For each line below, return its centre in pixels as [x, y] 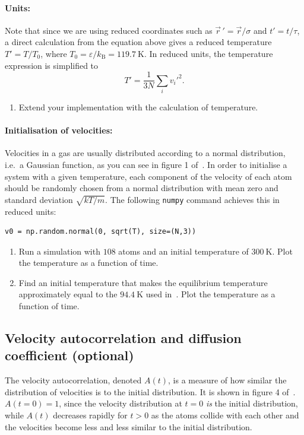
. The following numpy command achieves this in [192, 199]
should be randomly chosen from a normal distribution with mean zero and [142, 188]
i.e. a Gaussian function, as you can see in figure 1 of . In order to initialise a [146, 164]
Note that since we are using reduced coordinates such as [109, 30]
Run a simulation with [59, 251]
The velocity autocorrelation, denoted [73, 380]
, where [54, 53]
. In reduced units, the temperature [208, 53]
